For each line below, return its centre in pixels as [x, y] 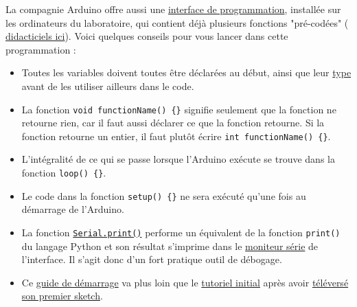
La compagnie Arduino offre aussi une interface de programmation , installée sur [173, 9]
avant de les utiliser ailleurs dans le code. [108, 86]
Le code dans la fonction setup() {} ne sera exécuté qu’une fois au [164, 195]
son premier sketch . [62, 296]
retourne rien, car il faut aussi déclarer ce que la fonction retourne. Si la [173, 123]
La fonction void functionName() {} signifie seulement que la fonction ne [179, 109]
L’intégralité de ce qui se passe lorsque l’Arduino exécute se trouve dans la [178, 159]
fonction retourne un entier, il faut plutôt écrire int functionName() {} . [176, 136]
